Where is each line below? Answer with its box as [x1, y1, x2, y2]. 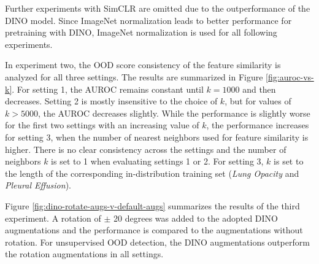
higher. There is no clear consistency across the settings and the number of [5, 142, 286, 155]
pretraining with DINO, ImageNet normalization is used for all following [5, 26, 277, 39]
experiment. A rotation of [5, 211, 101, 224]
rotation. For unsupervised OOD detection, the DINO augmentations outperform [5, 235, 310, 248]
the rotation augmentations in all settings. [5, 247, 164, 260]
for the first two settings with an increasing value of [5, 118, 199, 131]
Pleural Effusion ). [5, 179, 71, 192]
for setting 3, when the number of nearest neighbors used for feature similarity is [5, 130, 309, 143]
